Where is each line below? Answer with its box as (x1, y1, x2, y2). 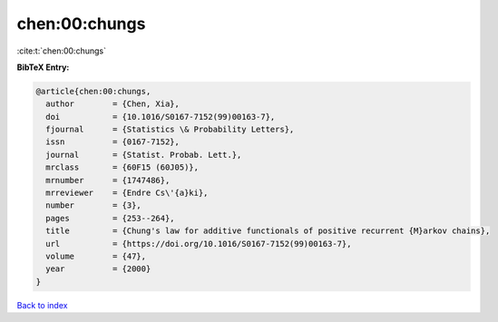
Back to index (16, 299, 68, 310)
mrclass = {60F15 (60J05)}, (45, 162, 200, 172)
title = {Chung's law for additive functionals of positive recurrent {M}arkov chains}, (45, 226, 491, 236)
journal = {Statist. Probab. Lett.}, (45, 150, 242, 160)
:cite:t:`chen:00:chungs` (16, 45, 106, 56)
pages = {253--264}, (45, 213, 176, 223)
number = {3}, (45, 200, 142, 210)
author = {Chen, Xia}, (45, 99, 181, 109)
